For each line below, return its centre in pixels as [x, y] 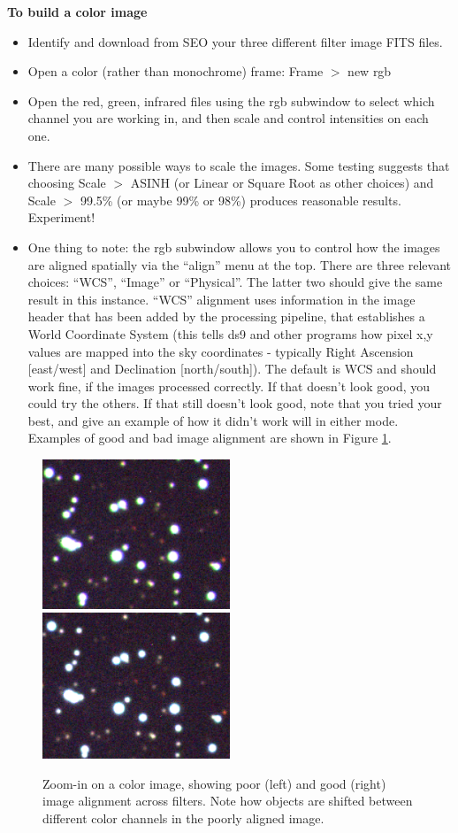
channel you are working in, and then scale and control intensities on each [228, 118]
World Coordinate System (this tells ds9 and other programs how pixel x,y [230, 333]
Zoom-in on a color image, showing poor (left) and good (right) [214, 783]
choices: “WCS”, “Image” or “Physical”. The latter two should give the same [235, 282]
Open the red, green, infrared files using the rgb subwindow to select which [231, 100]
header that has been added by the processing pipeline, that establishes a [226, 316]
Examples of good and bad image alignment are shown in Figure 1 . [210, 438]
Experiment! [61, 217]
